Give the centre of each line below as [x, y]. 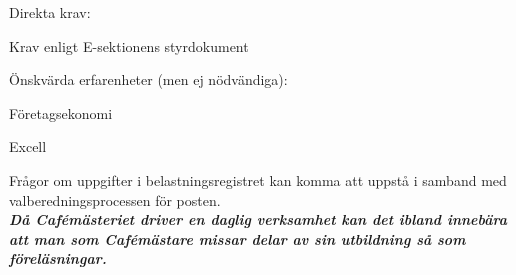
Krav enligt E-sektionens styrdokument [129, 45]
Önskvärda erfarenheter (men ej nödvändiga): [148, 79]
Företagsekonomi [61, 112]
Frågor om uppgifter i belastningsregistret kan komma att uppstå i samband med [258, 179]
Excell [28, 146]
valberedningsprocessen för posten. [115, 199]
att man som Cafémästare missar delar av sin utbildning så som [237, 238]
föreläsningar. [58, 258]
